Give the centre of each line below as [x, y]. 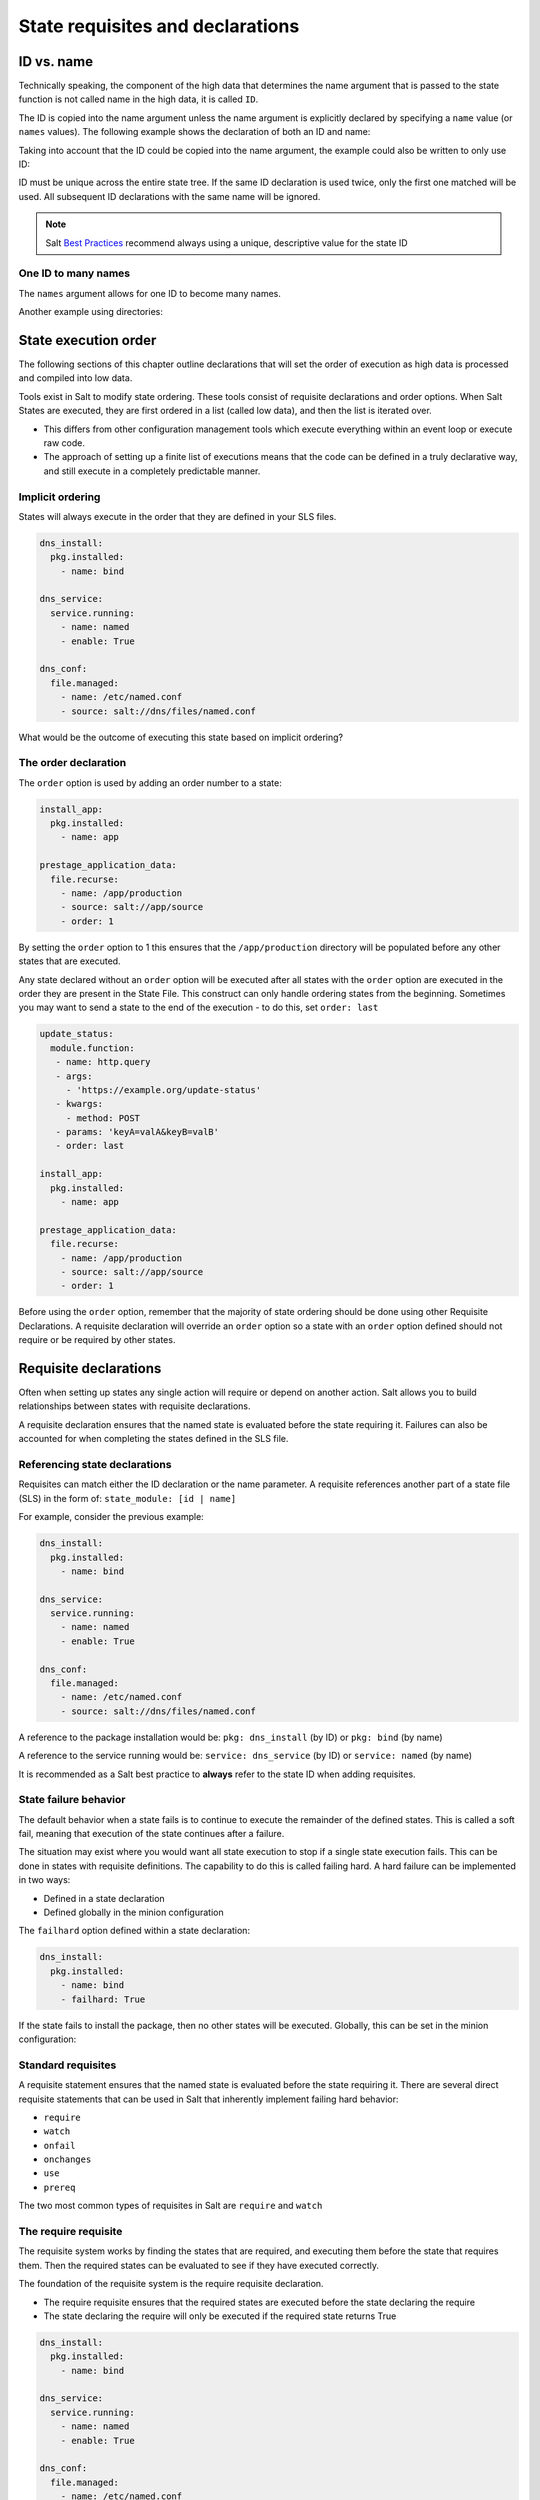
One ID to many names [74, 273]
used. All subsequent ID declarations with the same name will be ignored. [169, 196]
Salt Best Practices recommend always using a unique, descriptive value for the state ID [227, 242]
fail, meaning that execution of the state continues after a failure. [151, 1834]
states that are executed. [69, 961]
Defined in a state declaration [104, 1898]
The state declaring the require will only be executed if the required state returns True [220, 2316]
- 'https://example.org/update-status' [163, 1089]
